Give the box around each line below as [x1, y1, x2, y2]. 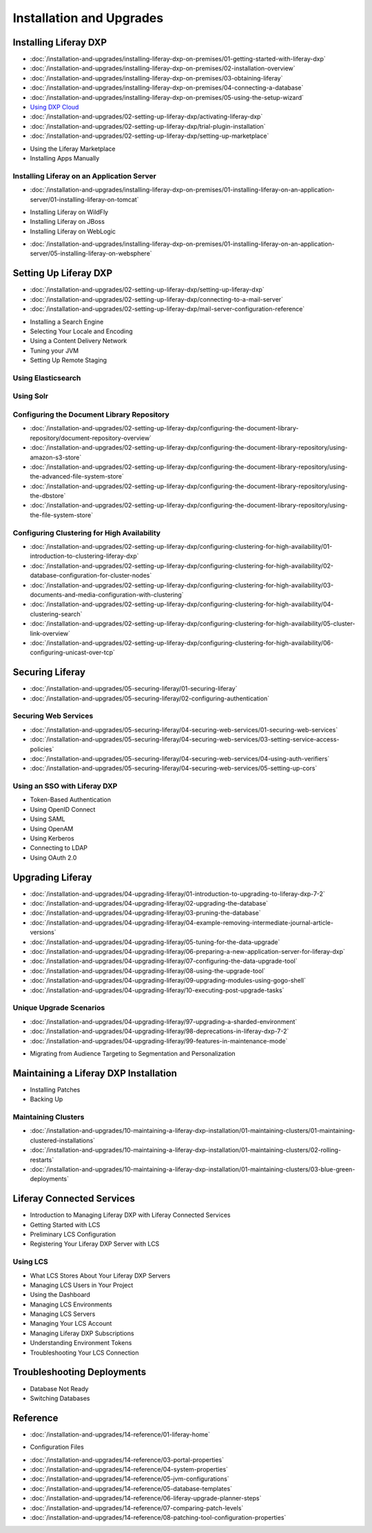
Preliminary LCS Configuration [30, 1230, 116, 1238]
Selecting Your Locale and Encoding [30, 327, 134, 335]
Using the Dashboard [30, 1291, 91, 1299]
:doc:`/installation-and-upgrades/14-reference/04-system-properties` [30, 1466, 229, 1474]
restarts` [30, 1156, 54, 1164]
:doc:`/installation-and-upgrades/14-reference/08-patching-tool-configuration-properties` [30, 1513, 287, 1521]
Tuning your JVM [30, 346, 79, 355]
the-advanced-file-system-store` [30, 472, 124, 481]
